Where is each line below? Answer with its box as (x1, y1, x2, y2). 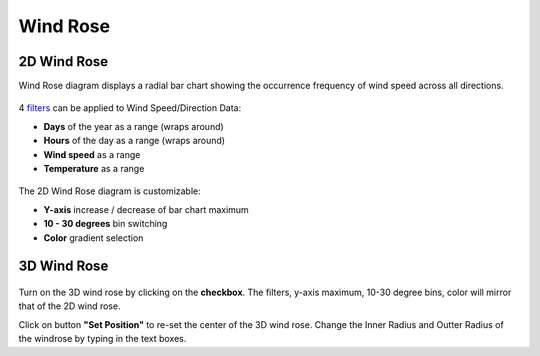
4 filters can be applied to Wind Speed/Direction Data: (18, 102, 242, 114)
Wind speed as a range (43, 148, 141, 160)
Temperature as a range (43, 163, 145, 175)
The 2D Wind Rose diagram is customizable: (18, 185, 202, 197)
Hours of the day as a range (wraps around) (43, 135, 225, 147)
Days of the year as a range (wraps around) (43, 120, 224, 132)
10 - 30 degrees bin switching (43, 218, 168, 230)
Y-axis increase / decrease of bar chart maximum (43, 203, 249, 215)
